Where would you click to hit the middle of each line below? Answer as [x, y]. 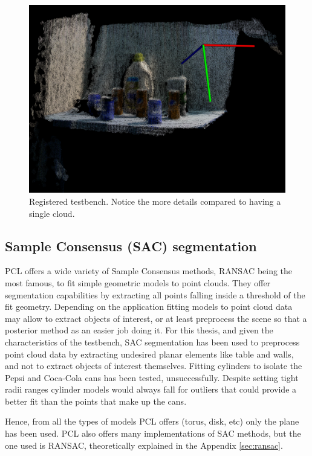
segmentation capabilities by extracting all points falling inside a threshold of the [155, 294]
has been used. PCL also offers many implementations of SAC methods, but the [153, 433]
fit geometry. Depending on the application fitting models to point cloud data [149, 307]
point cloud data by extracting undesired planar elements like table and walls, [149, 354]
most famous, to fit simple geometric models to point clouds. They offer [138, 282]
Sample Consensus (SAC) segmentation [131, 246]
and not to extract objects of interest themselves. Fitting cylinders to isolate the [154, 366]
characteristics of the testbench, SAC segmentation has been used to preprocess [152, 342]
